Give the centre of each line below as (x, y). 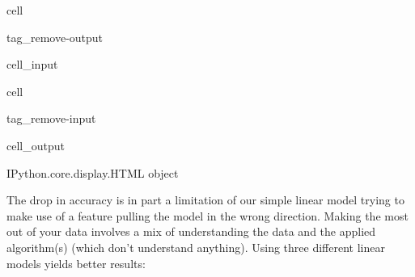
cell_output (36, 145)
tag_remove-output (55, 37)
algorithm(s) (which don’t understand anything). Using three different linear (196, 247)
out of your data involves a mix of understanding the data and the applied (191, 231)
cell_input (32, 64)
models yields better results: (76, 263)
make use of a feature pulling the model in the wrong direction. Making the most (207, 215)
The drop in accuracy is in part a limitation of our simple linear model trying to (205, 200)
